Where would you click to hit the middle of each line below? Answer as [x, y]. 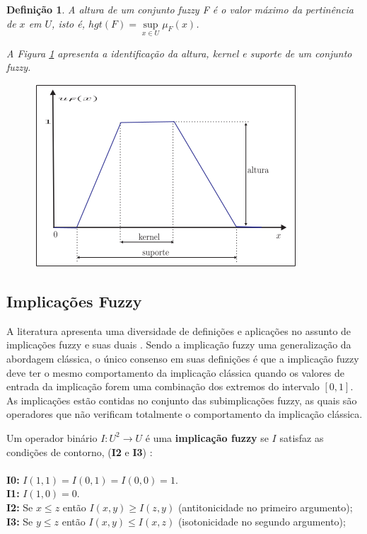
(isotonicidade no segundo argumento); [262, 521]
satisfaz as [302, 437]
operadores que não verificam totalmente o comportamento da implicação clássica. [185, 414]
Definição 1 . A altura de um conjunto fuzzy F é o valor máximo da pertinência [180, 9]
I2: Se [20, 507]
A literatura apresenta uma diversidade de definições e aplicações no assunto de [179, 330]
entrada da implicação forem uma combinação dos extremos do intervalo [163, 386]
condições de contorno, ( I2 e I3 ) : [80, 451]
